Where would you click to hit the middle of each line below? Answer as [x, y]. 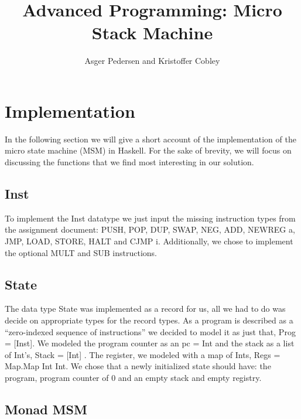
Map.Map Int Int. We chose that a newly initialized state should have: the [138, 366]
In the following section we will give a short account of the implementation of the [150, 139]
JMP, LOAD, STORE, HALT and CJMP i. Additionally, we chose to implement [149, 241]
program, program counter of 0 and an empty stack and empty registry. [133, 377]
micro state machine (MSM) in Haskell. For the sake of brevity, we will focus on [148, 150]
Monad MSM [46, 409]
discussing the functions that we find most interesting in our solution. [129, 162]
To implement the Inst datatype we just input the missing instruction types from [150, 218]
